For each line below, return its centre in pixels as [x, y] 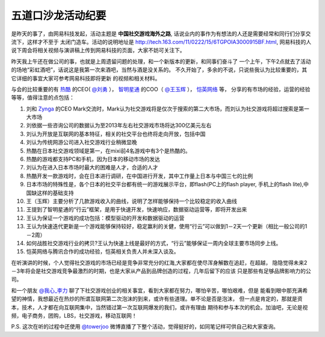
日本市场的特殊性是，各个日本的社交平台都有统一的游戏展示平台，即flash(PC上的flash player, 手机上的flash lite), [165, 184]
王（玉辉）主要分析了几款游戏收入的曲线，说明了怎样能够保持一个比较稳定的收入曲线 [132, 201]
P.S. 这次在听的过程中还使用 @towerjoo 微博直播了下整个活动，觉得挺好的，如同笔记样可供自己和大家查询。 [145, 327]
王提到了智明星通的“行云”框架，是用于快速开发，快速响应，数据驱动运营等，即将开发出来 [137, 210]
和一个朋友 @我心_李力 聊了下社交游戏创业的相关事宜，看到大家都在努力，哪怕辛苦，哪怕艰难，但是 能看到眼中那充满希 [159, 290]
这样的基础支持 [55, 193]
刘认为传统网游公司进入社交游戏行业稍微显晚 [82, 142]
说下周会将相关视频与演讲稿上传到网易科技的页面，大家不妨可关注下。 [98, 50]
